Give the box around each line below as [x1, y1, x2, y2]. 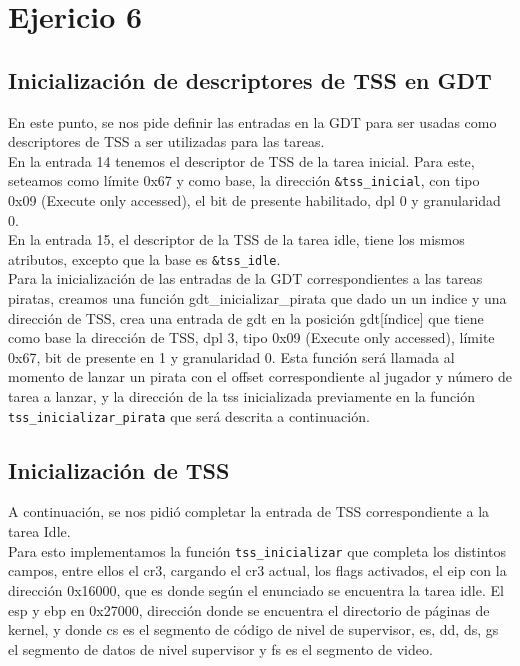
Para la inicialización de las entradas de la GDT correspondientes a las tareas [8, 268, 483, 289]
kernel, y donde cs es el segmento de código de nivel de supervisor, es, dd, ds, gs [8, 619, 499, 640]
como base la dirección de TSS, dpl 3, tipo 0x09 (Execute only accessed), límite [8, 327, 495, 348]
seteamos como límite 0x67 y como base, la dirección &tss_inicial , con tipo [8, 170, 480, 191]
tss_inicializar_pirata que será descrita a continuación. [8, 405, 370, 426]
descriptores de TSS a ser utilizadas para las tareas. [8, 131, 325, 152]
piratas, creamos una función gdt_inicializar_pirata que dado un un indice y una [8, 288, 507, 309]
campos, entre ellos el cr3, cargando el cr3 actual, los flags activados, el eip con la [8, 560, 507, 581]
